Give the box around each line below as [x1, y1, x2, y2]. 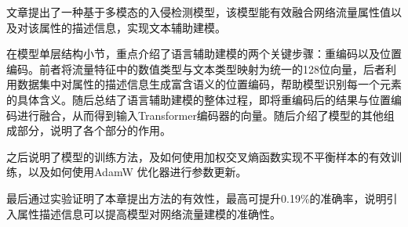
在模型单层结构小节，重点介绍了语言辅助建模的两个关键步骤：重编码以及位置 [6, 45, 402, 62]
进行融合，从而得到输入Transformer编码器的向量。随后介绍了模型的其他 [16, 106, 384, 123]
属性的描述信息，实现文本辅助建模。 [38, 19, 226, 35]
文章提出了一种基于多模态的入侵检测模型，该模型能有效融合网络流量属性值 [6, 4, 391, 20]
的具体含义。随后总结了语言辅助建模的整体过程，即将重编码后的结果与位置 [6, 91, 391, 107]
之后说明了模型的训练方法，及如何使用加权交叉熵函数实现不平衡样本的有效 [6, 148, 391, 164]
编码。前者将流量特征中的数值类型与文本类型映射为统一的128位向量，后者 [6, 60, 385, 77]
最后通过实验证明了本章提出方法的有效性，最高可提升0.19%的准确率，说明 [6, 189, 387, 206]
